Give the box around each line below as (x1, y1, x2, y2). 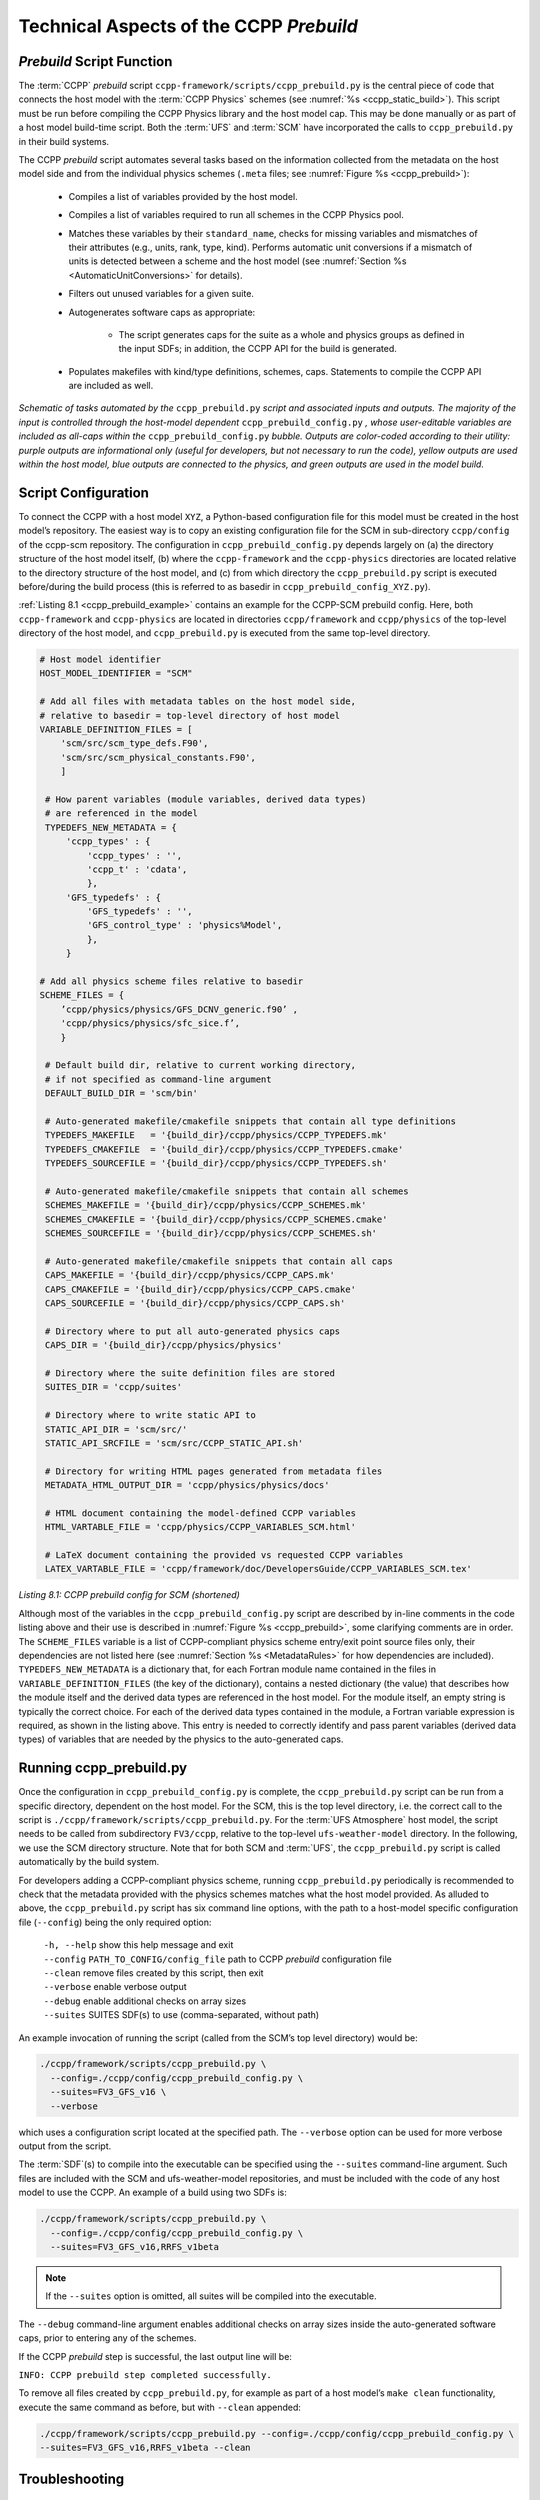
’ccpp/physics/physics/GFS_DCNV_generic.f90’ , (60, 1003, 299, 1015)
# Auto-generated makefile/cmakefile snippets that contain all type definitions (45, 1115, 457, 1127)
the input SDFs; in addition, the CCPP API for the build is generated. (118, 343, 397, 355)
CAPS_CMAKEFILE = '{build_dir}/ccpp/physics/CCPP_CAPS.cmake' (45, 1283, 357, 1295)
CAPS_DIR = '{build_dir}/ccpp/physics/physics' (45, 1340, 283, 1351)
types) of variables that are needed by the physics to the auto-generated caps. (18, 1733, 344, 1745)
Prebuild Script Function (18, 53, 173, 70)
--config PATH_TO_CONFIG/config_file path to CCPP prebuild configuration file (43, 1953, 392, 1965)
